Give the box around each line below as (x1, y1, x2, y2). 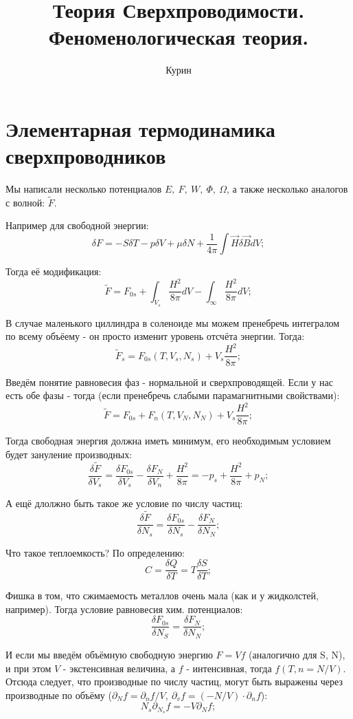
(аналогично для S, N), (248, 647, 345, 661)
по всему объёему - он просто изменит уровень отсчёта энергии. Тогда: (5, 329, 305, 343)
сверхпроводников (5, 142, 166, 170)
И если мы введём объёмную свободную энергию (5, 647, 213, 661)
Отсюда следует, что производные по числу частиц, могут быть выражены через (5, 674, 343, 689)
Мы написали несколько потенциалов (5, 182, 162, 196)
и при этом (5, 661, 52, 675)
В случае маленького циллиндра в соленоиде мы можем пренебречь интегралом (5, 315, 340, 330)
